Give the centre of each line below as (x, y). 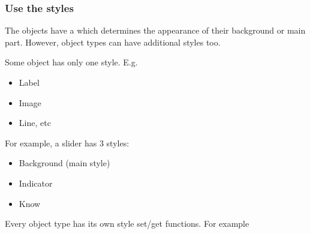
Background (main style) (64, 163)
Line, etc (35, 123)
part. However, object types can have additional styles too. (113, 42)
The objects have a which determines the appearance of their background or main (155, 30)
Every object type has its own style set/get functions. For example (127, 223)
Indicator (36, 183)
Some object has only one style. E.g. (71, 62)
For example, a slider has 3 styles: (67, 142)
